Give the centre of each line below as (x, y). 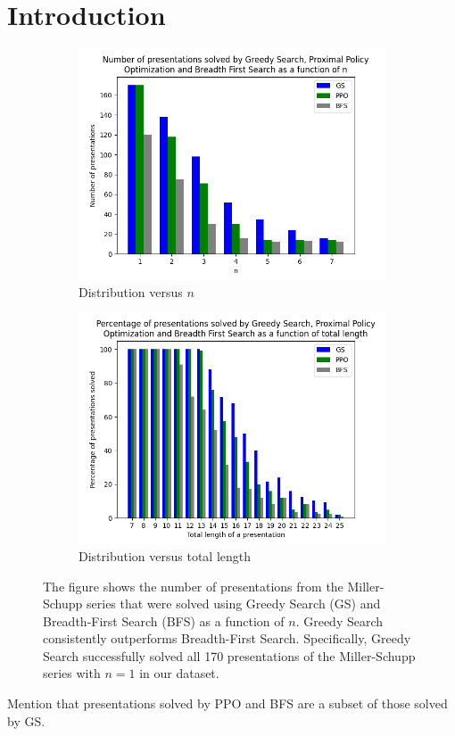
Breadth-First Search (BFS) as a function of (164, 620)
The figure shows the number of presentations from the (193, 586)
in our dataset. (179, 673)
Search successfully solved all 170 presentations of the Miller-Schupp (229, 655)
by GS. (26, 720)
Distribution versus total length (165, 555)
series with (72, 673)
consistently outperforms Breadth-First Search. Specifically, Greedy (227, 638)
